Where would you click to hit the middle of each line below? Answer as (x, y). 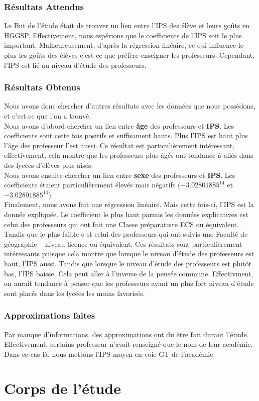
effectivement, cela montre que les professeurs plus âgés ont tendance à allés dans (129, 155)
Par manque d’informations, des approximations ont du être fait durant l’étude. (126, 334)
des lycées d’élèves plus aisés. (49, 165)
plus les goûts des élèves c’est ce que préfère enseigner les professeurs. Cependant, (129, 55)
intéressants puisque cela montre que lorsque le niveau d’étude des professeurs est (129, 254)
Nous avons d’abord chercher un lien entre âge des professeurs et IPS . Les (119, 125)
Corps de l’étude (63, 388)
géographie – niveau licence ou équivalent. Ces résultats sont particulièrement (123, 243)
